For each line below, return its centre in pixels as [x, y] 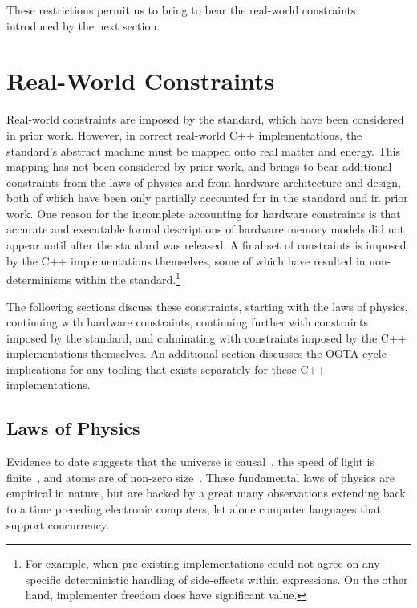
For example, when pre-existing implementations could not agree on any [202, 563]
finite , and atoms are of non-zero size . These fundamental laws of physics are [200, 477]
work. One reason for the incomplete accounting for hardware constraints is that [204, 213]
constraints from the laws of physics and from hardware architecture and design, [204, 182]
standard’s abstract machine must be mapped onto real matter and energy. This [203, 150]
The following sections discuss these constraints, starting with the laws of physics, [207, 306]
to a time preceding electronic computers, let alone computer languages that [194, 509]
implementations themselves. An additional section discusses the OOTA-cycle [196, 353]
